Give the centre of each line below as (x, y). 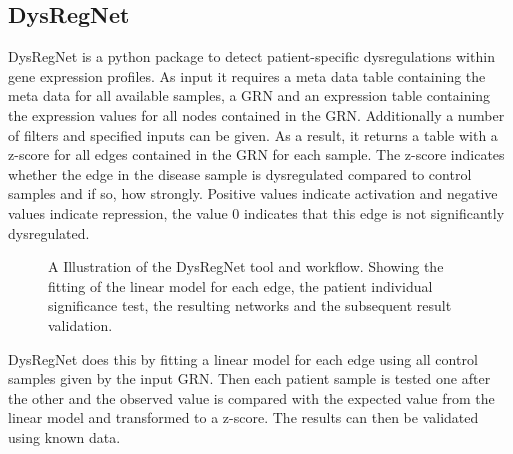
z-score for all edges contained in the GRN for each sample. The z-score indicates (256, 154)
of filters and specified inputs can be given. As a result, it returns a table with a (253, 134)
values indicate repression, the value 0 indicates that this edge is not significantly (256, 212)
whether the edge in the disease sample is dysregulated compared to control (240, 173)
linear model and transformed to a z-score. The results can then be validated (243, 417)
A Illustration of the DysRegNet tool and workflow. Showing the (246, 266)
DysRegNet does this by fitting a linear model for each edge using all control (243, 358)
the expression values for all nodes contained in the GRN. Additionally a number (256, 114)
